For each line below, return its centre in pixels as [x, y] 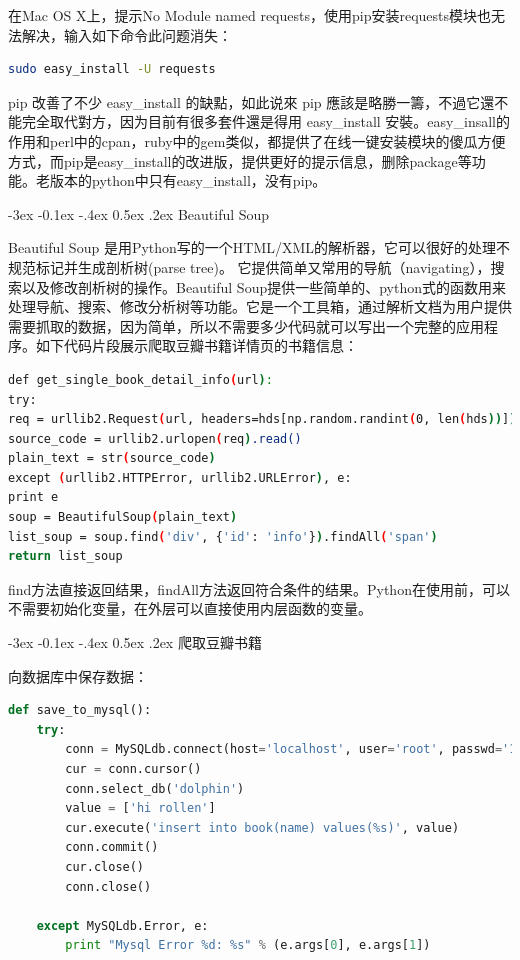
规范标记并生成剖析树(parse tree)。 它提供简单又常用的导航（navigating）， [249, 266]
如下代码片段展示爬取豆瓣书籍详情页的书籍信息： [196, 345]
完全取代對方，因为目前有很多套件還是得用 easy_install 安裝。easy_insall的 [265, 121]
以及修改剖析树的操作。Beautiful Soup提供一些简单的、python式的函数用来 [264, 286]
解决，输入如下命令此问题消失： [126, 34]
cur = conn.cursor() [133, 769]
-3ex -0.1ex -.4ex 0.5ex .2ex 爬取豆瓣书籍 [135, 642]
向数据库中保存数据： [78, 675]
